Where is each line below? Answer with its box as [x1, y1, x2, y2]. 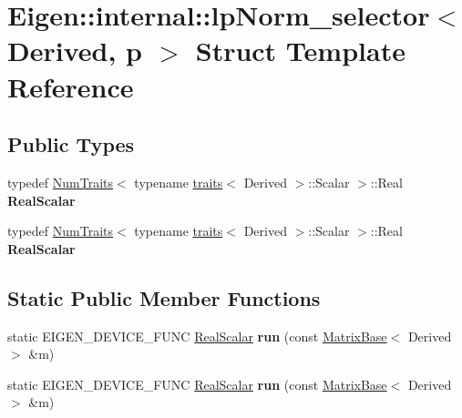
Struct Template [195, 32, 406, 69]
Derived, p [7, 32, 142, 69]
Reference [7, 67, 134, 105]
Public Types [7, 130, 135, 158]
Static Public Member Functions [7, 283, 321, 311]
